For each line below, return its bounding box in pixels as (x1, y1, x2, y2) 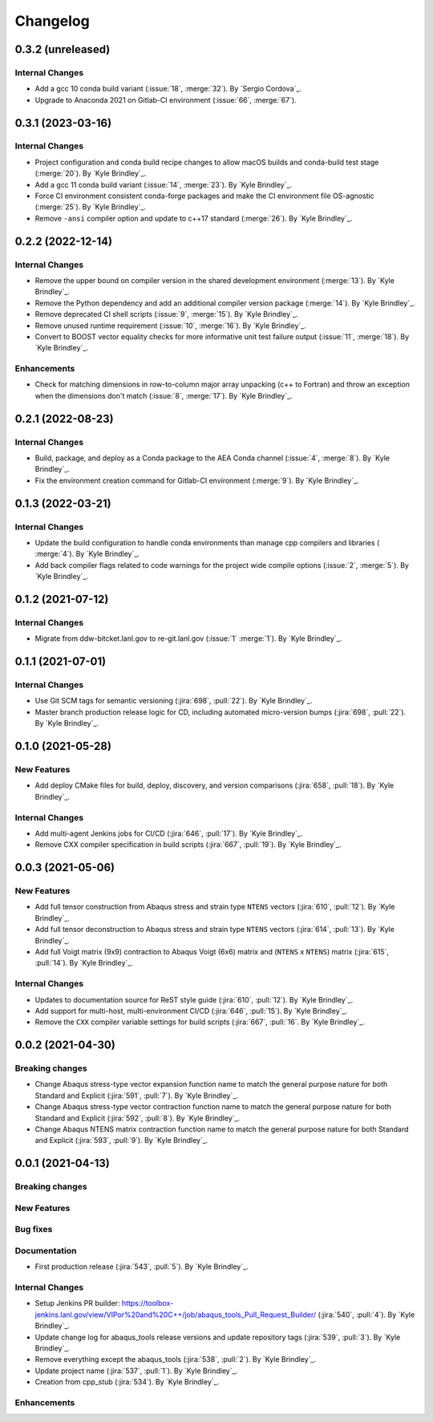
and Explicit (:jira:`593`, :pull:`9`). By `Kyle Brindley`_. (34, 1136, 208, 1145)
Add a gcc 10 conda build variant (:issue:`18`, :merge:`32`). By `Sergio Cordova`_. (34, 84, 302, 94)
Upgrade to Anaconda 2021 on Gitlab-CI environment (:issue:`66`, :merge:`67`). (34, 95, 297, 104)
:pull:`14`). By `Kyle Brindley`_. (34, 958, 134, 968)
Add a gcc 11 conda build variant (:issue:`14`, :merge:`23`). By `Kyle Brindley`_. (34, 180, 293, 189)
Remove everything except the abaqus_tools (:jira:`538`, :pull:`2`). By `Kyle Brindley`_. (34, 1355, 317, 1364)
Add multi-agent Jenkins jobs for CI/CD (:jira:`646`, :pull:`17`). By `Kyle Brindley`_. (34, 828, 303, 838)
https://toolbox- (121, 1298, 174, 1308)
